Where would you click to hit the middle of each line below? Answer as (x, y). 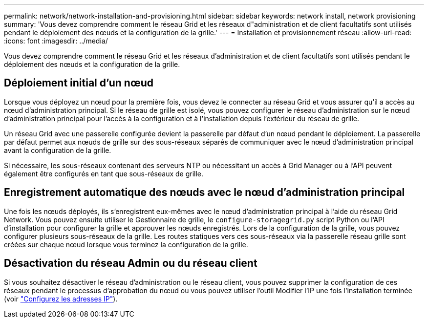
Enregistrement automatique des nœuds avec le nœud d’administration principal (204, 193)
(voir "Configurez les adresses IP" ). (61, 299)
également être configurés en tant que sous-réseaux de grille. (104, 173)
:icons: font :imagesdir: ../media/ (56, 41)
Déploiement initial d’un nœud (79, 83)
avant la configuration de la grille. (58, 150)
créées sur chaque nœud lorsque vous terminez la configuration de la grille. (126, 244)
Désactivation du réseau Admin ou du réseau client (131, 263)
